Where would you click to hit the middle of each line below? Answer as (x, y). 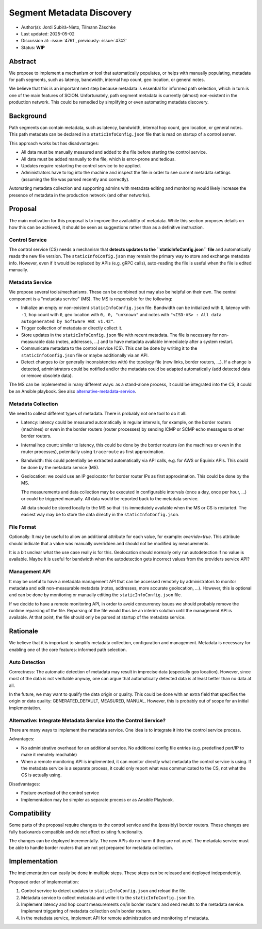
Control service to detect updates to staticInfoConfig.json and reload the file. (104, 891)
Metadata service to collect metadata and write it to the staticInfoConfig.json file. (108, 897)
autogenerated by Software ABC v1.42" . (68, 321)
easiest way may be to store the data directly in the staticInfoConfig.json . (100, 515)
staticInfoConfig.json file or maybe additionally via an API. (85, 355)
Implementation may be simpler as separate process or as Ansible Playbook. (98, 799)
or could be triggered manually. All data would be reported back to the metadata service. (110, 499)
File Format (23, 527)
